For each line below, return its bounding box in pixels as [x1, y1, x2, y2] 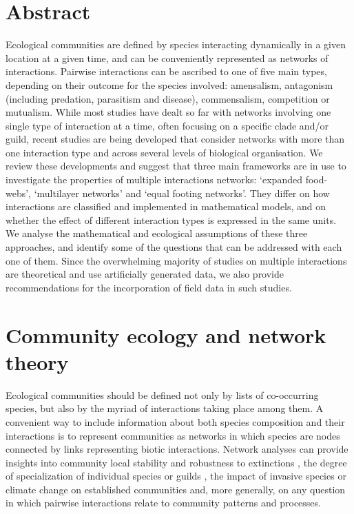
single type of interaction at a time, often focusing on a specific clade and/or [6, 118, 329, 132]
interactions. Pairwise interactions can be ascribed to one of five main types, [6, 64, 327, 79]
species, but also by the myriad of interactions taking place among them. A [6, 401, 324, 415]
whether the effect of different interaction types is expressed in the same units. [6, 212, 337, 227]
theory [6, 347, 69, 376]
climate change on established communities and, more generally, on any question [6, 482, 346, 496]
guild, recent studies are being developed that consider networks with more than [6, 132, 345, 146]
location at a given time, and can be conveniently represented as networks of [6, 50, 329, 65]
